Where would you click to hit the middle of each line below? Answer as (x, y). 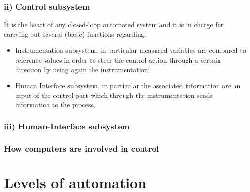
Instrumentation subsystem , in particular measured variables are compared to (131, 50)
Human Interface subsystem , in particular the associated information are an (128, 86)
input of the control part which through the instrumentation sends (114, 95)
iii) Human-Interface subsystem (67, 126)
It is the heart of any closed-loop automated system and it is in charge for (114, 24)
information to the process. (55, 104)
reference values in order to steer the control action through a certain (118, 60)
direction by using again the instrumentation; (83, 69)
